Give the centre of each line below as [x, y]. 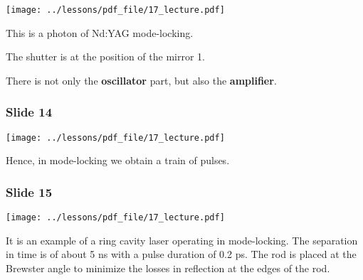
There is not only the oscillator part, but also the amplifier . [141, 80]
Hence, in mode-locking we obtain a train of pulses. [118, 160]
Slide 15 [29, 192]
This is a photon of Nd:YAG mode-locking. [100, 32]
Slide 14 [29, 112]
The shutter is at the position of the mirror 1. [105, 56]
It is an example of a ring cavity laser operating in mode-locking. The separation [182, 240]
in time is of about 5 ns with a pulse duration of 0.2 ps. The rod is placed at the [181, 254]
